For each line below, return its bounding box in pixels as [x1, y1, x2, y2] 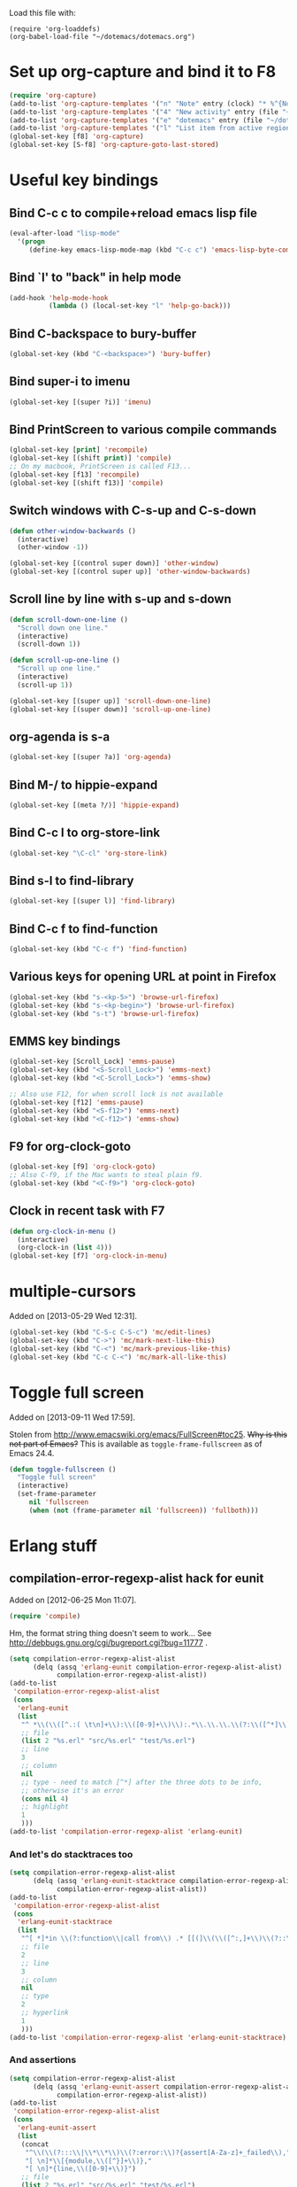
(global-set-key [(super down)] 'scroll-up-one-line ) [9, 704, 212, 714]
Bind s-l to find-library [9, 873, 134, 888]
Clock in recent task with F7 [9, 1204, 165, 1219]
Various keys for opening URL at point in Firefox [9, 969, 277, 984]
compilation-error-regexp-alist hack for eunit [9, 1571, 264, 1586]
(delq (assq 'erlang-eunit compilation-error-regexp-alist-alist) [32, 1663, 283, 1671]
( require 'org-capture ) [9, 90, 97, 100]
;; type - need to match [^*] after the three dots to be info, [20, 1778, 263, 1787]
